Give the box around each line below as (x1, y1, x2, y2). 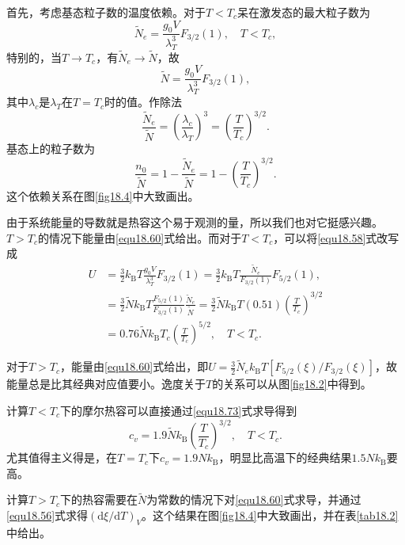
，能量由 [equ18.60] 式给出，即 (60, 358, 209, 375)
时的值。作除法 (104, 93, 182, 110)
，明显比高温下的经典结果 (218, 449, 352, 466)
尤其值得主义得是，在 (6, 449, 117, 466)
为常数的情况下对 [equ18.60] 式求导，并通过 (146, 491, 361, 508)
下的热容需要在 (60, 491, 138, 508)
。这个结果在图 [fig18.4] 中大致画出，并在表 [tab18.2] (141, 507, 399, 524)
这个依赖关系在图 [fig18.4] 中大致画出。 (6, 187, 199, 204)
